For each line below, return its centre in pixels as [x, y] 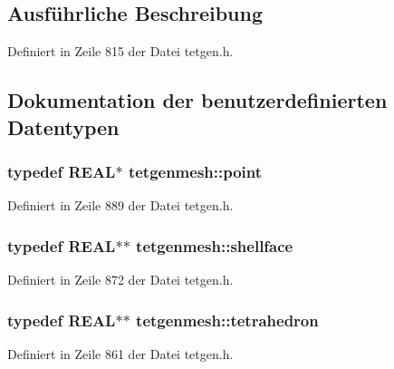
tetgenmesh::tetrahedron [227, 320]
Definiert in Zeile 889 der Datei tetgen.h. [120, 205]
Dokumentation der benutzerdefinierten [197, 100]
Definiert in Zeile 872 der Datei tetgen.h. [120, 279]
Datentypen [63, 126]
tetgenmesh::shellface [215, 245]
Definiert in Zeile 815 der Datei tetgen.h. [120, 51]
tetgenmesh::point [195, 171]
